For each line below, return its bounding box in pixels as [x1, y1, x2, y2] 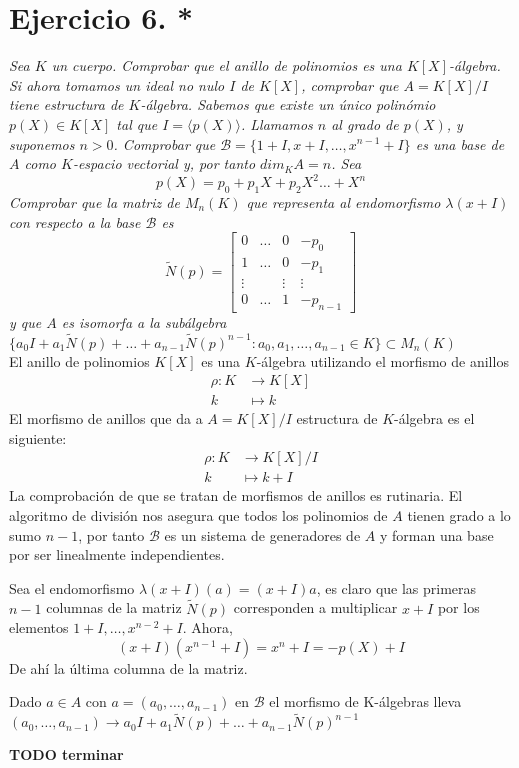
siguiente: [9, 427, 67, 448]
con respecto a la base [9, 211, 141, 232]
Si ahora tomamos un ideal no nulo [9, 74, 225, 95]
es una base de [415, 133, 505, 154]
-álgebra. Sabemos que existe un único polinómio [140, 94, 436, 115]
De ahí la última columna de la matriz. [9, 657, 248, 678]
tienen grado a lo [407, 505, 511, 526]
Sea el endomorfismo [9, 577, 135, 598]
